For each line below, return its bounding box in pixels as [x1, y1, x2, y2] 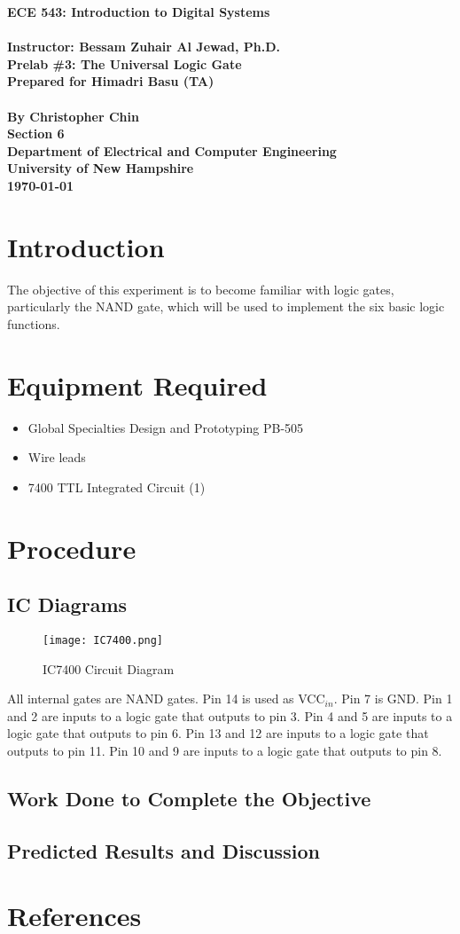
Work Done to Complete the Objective [7, 784, 371, 812]
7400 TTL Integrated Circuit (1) [27, 477, 206, 496]
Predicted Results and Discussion [7, 836, 320, 864]
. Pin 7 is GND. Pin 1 [333, 689, 453, 708]
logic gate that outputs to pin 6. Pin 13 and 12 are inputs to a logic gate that [7, 724, 429, 742]
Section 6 [7, 124, 65, 143]
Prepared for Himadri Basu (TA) [7, 72, 214, 90]
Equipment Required [7, 366, 268, 403]
